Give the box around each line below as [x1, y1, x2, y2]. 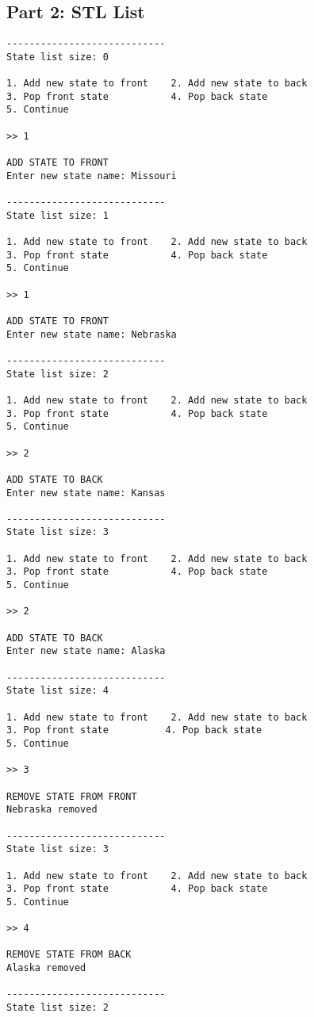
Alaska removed [6, 962, 86, 974]
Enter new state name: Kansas [6, 487, 166, 499]
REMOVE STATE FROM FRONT [6, 790, 137, 802]
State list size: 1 [6, 209, 109, 221]
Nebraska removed [6, 804, 98, 816]
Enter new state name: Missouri [6, 170, 177, 182]
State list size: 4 [6, 685, 109, 697]
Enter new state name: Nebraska [6, 328, 177, 340]
